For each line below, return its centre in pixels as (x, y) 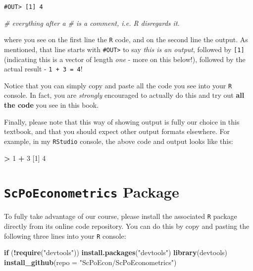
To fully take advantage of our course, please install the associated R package (121, 216)
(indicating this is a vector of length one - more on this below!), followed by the (125, 59)
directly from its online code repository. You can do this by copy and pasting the (127, 226)
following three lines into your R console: (65, 236)
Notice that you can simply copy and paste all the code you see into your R (118, 85)
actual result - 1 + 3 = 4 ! (43, 69)
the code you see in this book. (51, 105)
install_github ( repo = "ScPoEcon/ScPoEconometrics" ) (90, 262)
